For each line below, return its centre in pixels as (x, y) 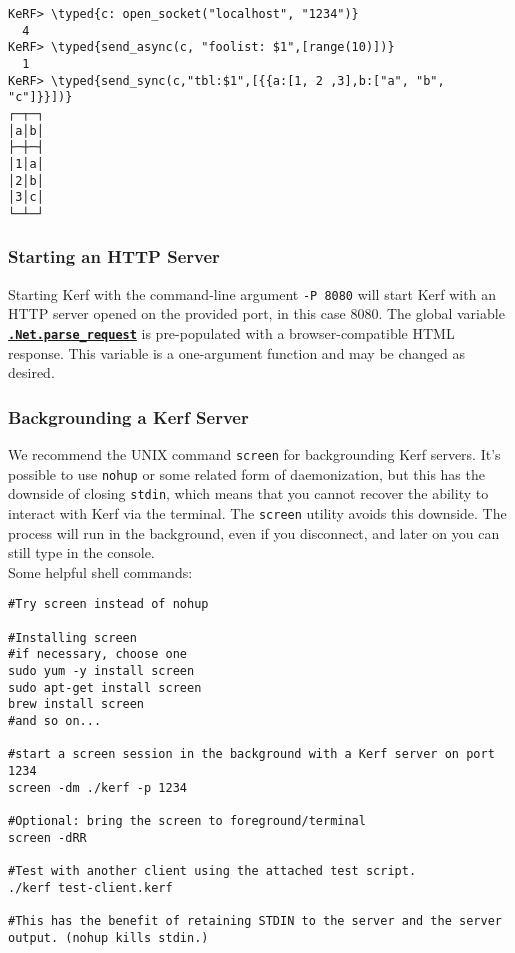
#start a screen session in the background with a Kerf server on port (251, 754)
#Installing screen (72, 637)
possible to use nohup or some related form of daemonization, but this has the (246, 473)
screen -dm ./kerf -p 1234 (97, 787)
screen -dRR (47, 837)
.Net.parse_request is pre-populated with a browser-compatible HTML (231, 333)
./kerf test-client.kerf (90, 887)
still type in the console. (81, 552)
